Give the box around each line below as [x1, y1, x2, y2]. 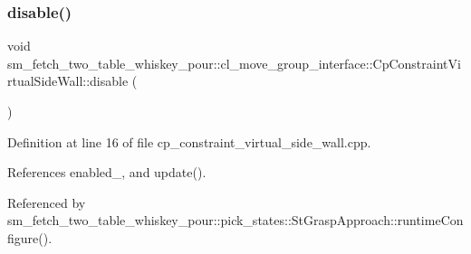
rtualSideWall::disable [7, 71, 129, 90]
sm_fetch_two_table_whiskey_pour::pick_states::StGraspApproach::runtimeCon [7, 211, 464, 230]
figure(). [7, 228, 53, 247]
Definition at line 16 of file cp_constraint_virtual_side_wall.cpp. [7, 132, 371, 151]
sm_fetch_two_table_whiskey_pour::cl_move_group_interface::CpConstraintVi [7, 53, 461, 72]
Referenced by [7, 193, 86, 212]
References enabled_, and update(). [7, 163, 207, 182]
